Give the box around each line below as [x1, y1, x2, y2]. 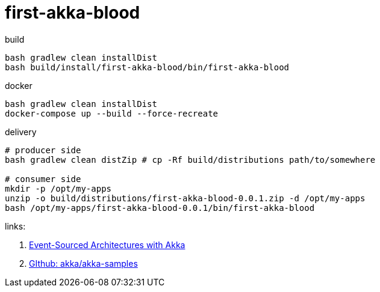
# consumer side [5, 174, 81, 184]
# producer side [5, 145, 81, 155]
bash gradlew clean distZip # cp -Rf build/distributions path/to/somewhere [5, 154, 376, 165]
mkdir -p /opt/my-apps [5, 183, 112, 193]
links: [5, 221, 26, 231]
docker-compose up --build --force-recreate [5, 108, 219, 118]
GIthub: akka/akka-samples [29, 258, 138, 269]
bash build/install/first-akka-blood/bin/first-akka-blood [5, 62, 290, 72]
